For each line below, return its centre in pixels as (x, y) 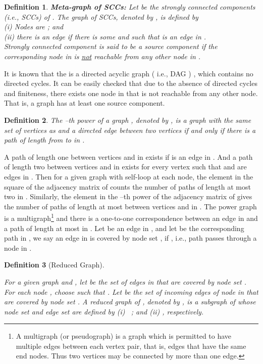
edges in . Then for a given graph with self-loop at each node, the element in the (129, 176)
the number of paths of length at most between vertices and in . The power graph (130, 206)
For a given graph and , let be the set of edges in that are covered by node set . (125, 281)
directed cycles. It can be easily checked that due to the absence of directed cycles (131, 83)
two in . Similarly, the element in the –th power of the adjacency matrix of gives (128, 196)
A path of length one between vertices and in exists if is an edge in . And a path (128, 156)
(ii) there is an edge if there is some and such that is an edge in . (105, 36)
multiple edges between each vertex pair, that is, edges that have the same (131, 346)
